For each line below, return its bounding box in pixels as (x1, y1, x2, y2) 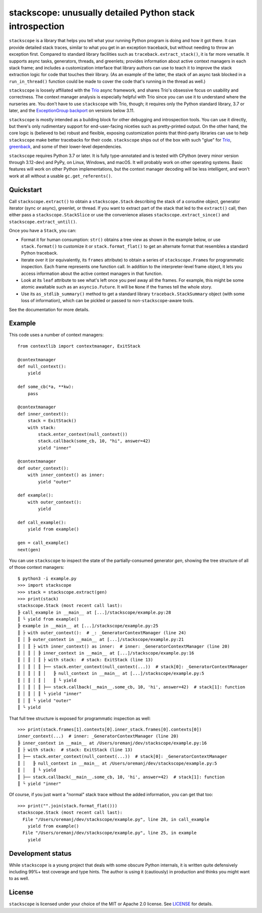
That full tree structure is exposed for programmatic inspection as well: (9, 715, 151, 721)
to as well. (9, 876, 30, 881)
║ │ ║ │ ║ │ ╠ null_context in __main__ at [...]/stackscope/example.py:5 (17, 671, 205, 676)
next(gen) (17, 547, 41, 552)
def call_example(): (17, 519, 66, 525)
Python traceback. (21, 250, 58, 256)
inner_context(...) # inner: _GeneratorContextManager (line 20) (17, 734, 179, 739)
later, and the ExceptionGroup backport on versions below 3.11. (9, 108, 135, 113)
